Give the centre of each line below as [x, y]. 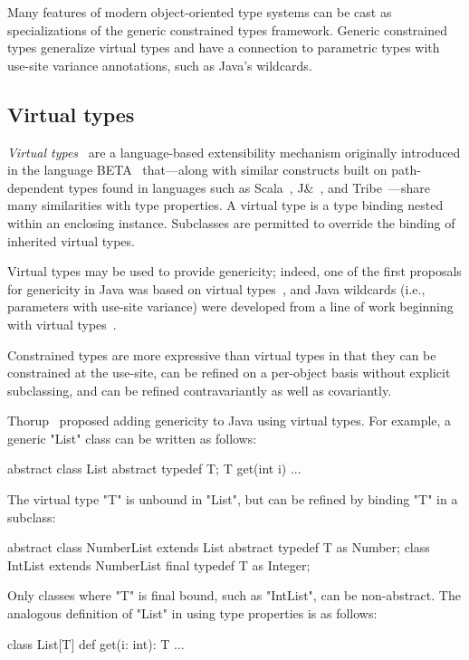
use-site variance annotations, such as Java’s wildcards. [160, 65]
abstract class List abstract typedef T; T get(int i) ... [154, 469]
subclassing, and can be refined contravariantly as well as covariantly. [200, 390]
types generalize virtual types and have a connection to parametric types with [224, 48]
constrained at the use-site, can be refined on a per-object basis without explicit [229, 373]
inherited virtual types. [71, 240]
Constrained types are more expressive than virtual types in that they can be [222, 354]
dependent [36, 187]
